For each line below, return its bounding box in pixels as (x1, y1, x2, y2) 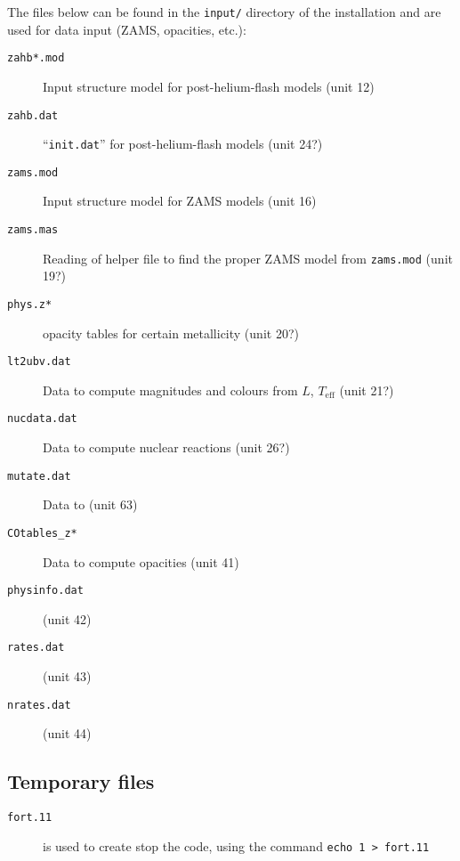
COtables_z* (7, 526, 77, 540)
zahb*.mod (7, 52, 65, 65)
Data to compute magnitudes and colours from (43, 380, 298, 399)
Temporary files (7, 768, 155, 795)
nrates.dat (7, 698, 71, 711)
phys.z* (7, 297, 52, 311)
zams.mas (7, 223, 59, 237)
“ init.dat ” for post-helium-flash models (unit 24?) (43, 134, 323, 153)
